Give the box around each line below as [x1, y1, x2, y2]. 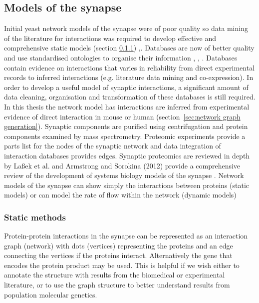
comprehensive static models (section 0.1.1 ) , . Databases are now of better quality [4, 42, 255, 53]
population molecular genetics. [4, 289, 97, 299]
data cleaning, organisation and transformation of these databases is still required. [4, 91, 256, 102]
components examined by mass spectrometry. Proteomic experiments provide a [4, 130, 246, 141]
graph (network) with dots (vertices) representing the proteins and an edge [4, 240, 233, 250]
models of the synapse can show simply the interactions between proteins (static [4, 179, 250, 190]
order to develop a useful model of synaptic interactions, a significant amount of [4, 81, 249, 92]
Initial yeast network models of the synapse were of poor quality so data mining [4, 23, 248, 33]
